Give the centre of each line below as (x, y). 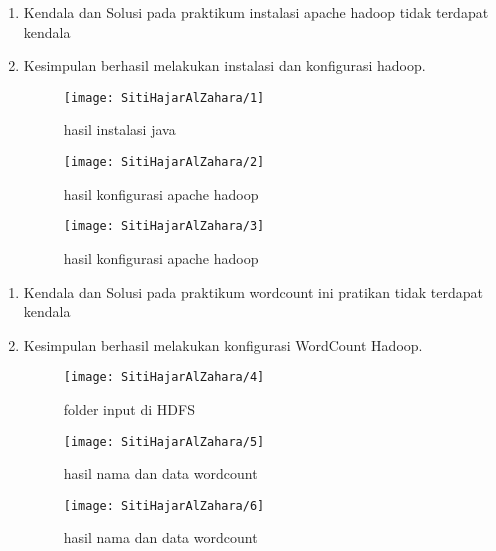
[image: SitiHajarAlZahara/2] (164, 162)
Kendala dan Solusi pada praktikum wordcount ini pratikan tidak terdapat (253, 291)
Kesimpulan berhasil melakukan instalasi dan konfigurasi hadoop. (224, 65)
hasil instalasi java (119, 129)
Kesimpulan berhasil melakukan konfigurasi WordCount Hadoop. (223, 344)
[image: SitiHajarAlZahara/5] (164, 441)
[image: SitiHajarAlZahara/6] (164, 505)
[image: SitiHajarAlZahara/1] (164, 97)
